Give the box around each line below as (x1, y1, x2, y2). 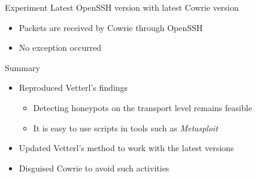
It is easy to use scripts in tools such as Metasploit (33, 121, 218, 134)
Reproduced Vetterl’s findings (19, 81, 128, 94)
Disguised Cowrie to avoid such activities (19, 161, 170, 174)
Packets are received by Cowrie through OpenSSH (19, 21, 203, 33)
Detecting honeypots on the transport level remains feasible (33, 101, 252, 113)
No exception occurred (19, 41, 102, 54)
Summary (5, 61, 40, 73)
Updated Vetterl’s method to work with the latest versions (19, 142, 234, 154)
